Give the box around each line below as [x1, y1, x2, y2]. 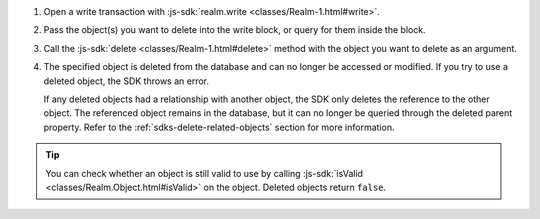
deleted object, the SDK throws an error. [43, 75, 210, 87]
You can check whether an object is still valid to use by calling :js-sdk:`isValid [45, 167, 364, 179]
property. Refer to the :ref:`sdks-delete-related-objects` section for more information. [43, 121, 395, 133]
